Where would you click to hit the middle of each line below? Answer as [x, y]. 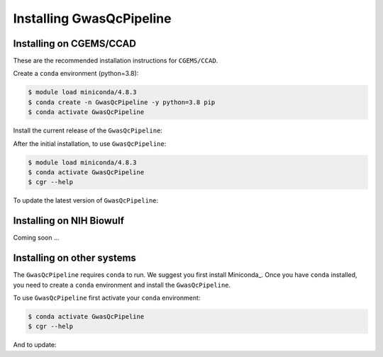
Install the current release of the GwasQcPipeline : [88, 130]
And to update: [35, 345]
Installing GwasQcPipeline [92, 18]
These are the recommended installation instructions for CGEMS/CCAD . [116, 61]
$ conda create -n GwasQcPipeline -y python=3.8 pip [122, 102]
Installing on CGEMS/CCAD [74, 44]
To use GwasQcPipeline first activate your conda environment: [107, 297]
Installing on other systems [74, 258]
